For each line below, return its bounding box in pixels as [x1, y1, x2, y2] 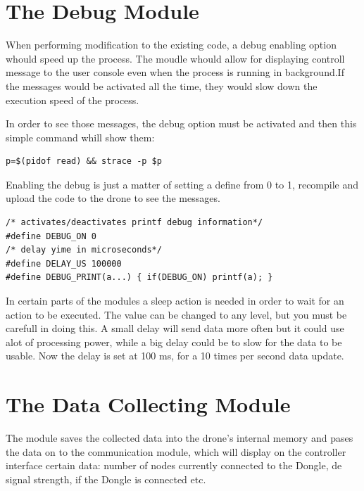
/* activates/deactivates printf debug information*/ [6, 217, 263, 228]
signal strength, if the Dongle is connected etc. [6, 471, 206, 486]
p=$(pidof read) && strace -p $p [6, 156, 162, 167]
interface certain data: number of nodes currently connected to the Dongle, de [6, 458, 342, 473]
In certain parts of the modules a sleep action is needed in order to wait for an [6, 293, 344, 308]
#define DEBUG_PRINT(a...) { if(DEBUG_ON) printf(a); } [6, 272, 273, 283]
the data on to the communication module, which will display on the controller [6, 444, 346, 459]
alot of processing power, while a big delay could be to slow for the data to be [6, 334, 342, 349]
